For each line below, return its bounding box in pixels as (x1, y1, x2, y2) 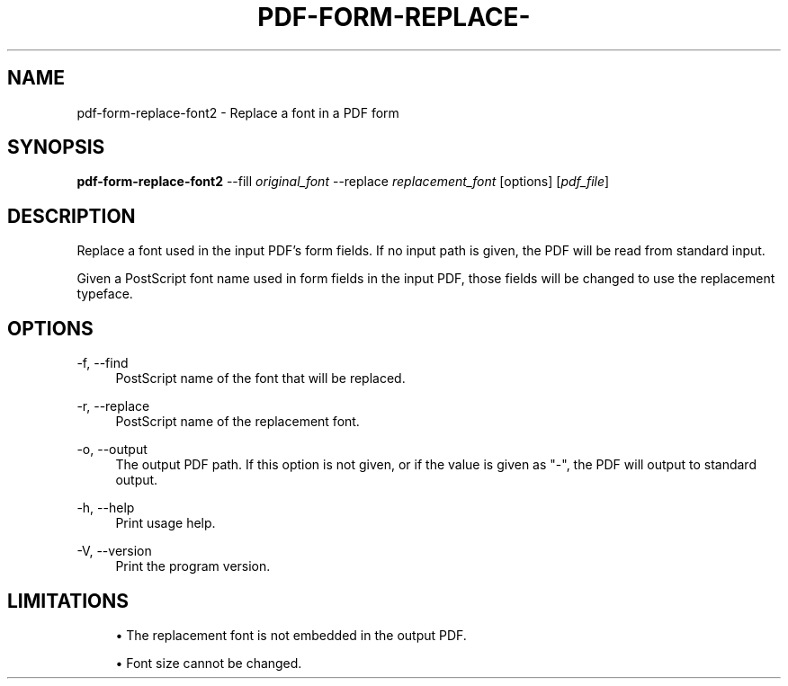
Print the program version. (115, 558, 271, 575)
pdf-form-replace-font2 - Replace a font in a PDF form (76, 104, 399, 120)
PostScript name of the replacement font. (115, 414, 360, 430)
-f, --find (76, 355, 129, 371)
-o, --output (76, 441, 148, 458)
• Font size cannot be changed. (115, 655, 302, 671)
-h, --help (76, 500, 135, 516)
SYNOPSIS (7, 136, 105, 159)
